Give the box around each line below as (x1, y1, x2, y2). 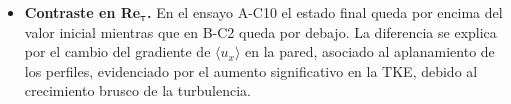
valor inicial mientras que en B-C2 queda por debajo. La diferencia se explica (24, 21, 497, 42)
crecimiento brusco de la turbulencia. (24, 80, 251, 101)
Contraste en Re (24, 2, 141, 22)
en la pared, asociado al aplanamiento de (245, 41, 495, 62)
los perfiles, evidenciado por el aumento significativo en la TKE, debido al (24, 60, 478, 81)
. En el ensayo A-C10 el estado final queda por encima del (147, 2, 503, 22)
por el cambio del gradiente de (24, 41, 211, 62)
